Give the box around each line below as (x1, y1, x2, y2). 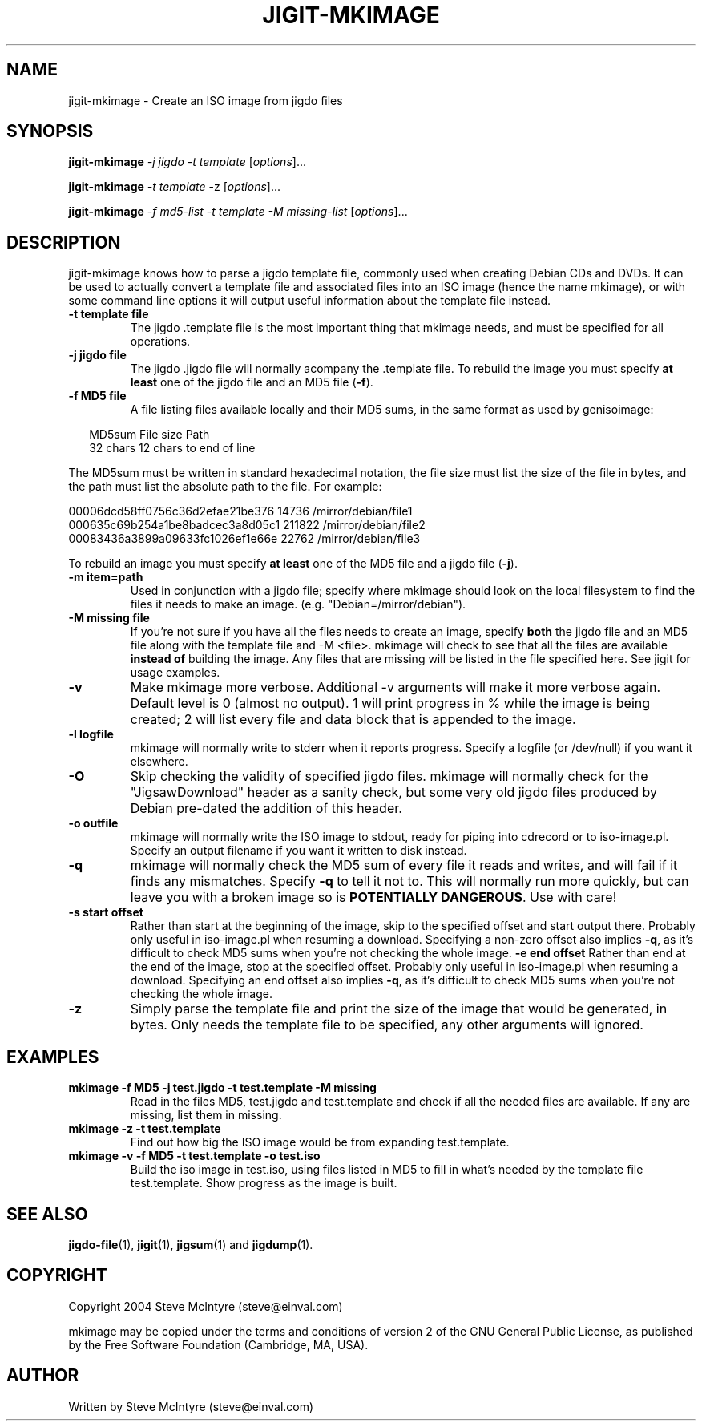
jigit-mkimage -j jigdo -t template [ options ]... (68, 155, 307, 169)
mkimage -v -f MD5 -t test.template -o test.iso (68, 1149, 321, 1163)
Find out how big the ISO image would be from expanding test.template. (130, 1135, 510, 1150)
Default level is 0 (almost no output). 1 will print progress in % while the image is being (130, 695, 651, 712)
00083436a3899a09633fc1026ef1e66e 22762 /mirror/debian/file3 (68, 532, 421, 546)
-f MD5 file (68, 389, 127, 403)
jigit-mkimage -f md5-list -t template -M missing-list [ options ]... (68, 204, 408, 219)
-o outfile (68, 816, 119, 831)
